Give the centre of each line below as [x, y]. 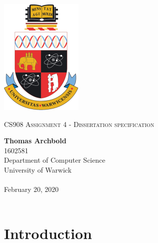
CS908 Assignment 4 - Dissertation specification [79, 124]
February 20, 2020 [31, 189]
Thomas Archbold [35, 141]
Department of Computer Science [55, 160]
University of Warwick [38, 169]
